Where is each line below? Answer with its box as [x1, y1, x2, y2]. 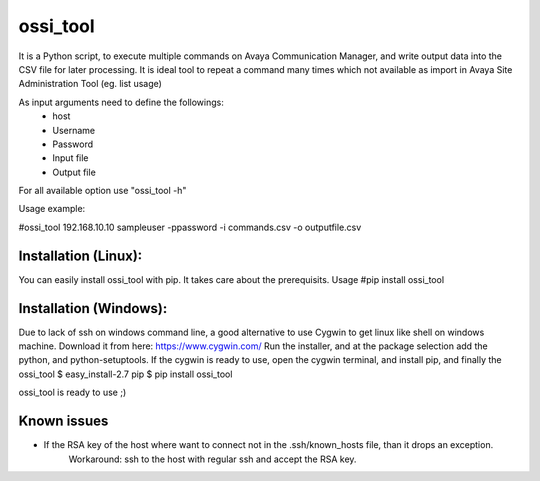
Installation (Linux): [18, 247, 143, 264]
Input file [52, 152, 89, 164]
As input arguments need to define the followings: [18, 96, 224, 108]
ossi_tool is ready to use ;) [18, 386, 127, 399]
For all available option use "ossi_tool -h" [18, 185, 187, 197]
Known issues [18, 413, 109, 430]
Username [52, 124, 96, 136]
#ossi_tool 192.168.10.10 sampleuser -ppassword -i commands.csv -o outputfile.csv [18, 221, 362, 233]
